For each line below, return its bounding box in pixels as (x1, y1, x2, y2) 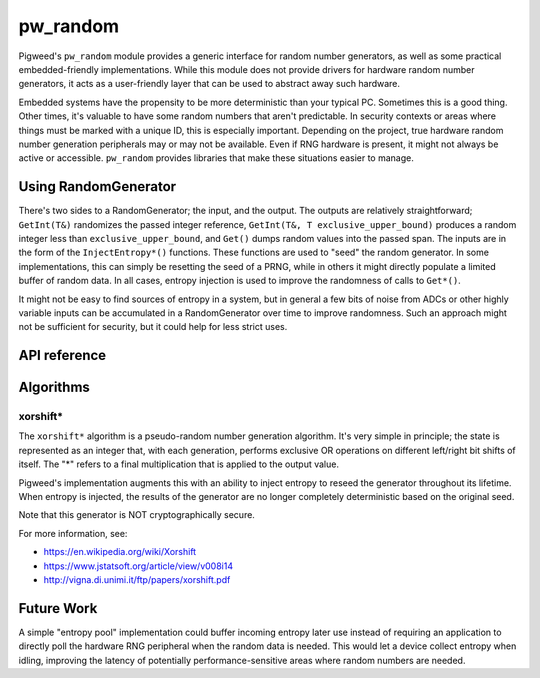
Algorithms (18, 379, 90, 396)
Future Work (18, 600, 98, 617)
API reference (18, 347, 107, 364)
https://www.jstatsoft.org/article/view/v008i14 (43, 560, 234, 572)
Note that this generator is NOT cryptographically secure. (18, 509, 255, 521)
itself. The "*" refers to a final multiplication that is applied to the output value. (18, 458, 340, 470)
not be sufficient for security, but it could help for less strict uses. (18, 321, 288, 333)
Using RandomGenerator (18, 178, 177, 195)
